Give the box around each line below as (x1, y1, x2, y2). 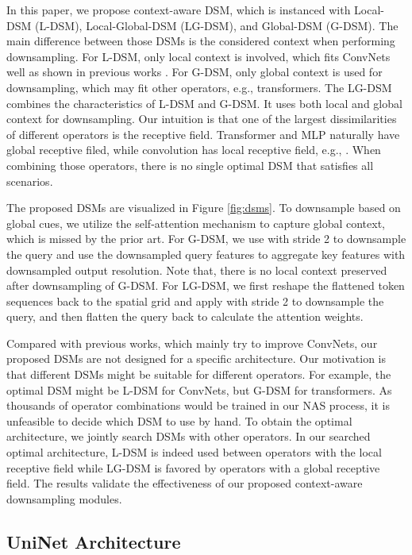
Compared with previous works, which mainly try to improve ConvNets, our (6, 334, 378, 351)
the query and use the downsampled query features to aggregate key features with (6, 245, 406, 262)
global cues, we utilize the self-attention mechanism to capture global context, (6, 214, 386, 231)
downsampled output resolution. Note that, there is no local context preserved (6, 261, 387, 278)
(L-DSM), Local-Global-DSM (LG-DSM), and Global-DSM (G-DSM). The (34, 17, 399, 33)
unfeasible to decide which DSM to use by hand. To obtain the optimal (6, 412, 352, 429)
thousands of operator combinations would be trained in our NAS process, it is (6, 397, 390, 414)
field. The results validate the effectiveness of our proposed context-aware (6, 475, 363, 491)
